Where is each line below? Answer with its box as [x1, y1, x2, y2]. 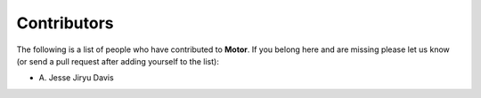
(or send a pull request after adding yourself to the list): [16, 56, 220, 66]
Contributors [16, 13, 115, 33]
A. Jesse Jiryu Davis [38, 72, 115, 83]
